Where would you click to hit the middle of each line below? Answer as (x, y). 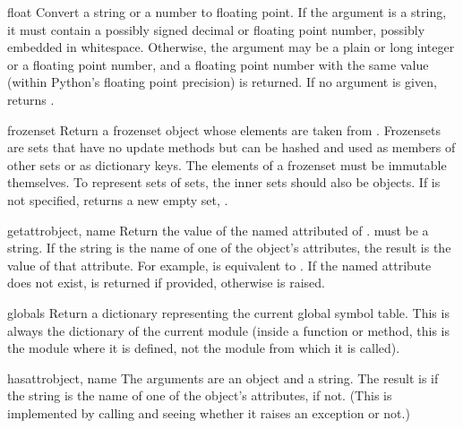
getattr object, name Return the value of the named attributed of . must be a (218, 230)
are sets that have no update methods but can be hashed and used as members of (231, 147)
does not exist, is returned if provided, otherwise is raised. (166, 283)
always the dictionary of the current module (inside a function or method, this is (228, 330)
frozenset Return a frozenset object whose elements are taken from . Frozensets (224, 129)
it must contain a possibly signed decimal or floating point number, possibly (216, 29)
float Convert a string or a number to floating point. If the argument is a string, (227, 12)
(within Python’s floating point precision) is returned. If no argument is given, (222, 82)
